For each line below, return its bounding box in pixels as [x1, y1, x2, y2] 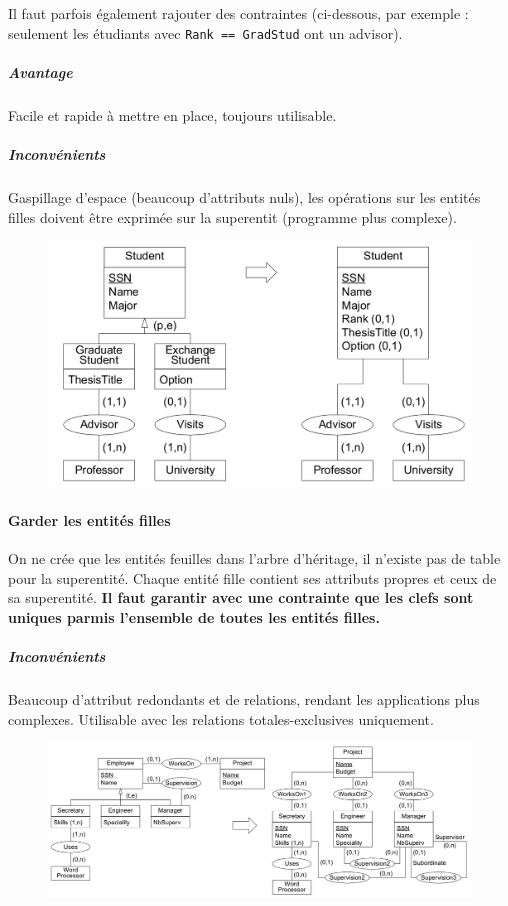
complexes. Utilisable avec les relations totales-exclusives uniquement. [8, 708, 434, 729]
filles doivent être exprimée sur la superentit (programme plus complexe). [8, 206, 457, 227]
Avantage [8, 61, 73, 82]
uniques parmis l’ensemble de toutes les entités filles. [8, 606, 380, 627]
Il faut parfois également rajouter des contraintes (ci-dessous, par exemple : [8, 3, 469, 23]
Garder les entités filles [8, 509, 171, 530]
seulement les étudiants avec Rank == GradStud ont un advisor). [8, 22, 403, 43]
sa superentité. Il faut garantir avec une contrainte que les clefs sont [8, 587, 474, 608]
